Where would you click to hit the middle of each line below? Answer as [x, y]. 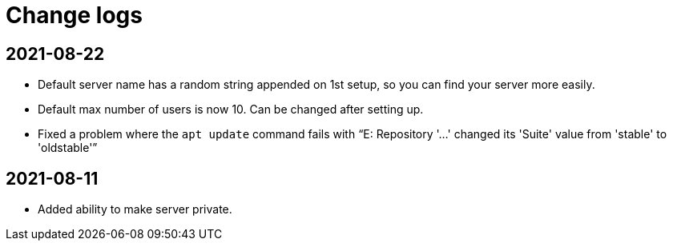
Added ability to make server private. [135, 209]
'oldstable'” [68, 148]
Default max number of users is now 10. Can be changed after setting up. [231, 110]
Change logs [74, 15]
